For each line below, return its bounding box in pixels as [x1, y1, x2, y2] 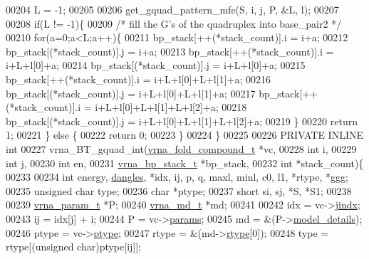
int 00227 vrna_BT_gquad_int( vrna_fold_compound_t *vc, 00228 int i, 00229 [6, 141, 357, 156]
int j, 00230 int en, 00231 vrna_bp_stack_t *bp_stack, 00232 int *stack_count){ [6, 155, 364, 170]
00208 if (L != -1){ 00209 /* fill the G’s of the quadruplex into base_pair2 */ [6, 16, 342, 31]
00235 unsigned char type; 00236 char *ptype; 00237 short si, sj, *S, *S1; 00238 [6, 183, 352, 198]
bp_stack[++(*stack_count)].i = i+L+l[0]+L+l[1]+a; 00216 [6, 71, 271, 86]
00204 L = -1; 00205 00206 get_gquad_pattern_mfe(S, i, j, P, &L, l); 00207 [6, 2, 339, 16]
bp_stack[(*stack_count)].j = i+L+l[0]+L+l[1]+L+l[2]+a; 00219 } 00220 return [6, 113, 358, 128]
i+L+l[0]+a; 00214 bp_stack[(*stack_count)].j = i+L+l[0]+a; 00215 [6, 58, 306, 73]
